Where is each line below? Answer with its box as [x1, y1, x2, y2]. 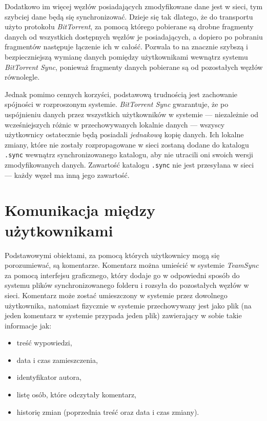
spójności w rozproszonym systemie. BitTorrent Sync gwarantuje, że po [5, 99, 229, 109]
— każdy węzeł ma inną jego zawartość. [5, 169, 130, 180]
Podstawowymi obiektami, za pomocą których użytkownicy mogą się [5, 249, 220, 260]
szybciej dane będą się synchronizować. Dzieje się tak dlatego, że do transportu [5, 11, 253, 22]
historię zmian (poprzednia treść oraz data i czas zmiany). [16, 406, 199, 417]
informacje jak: [5, 320, 52, 331]
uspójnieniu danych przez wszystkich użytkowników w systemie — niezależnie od [5, 108, 259, 119]
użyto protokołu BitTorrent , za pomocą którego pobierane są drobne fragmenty [5, 21, 254, 32]
